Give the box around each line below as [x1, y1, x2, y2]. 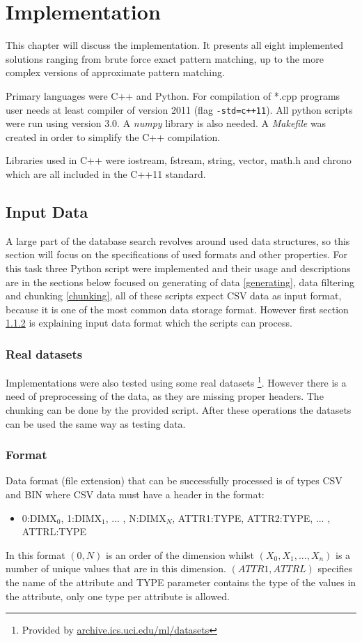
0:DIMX [22, 510, 57, 525]
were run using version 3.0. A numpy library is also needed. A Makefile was [6, 116, 326, 130]
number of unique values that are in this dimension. [6, 561, 226, 576]
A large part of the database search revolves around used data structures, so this [6, 233, 350, 248]
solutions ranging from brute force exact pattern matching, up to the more [6, 51, 324, 66]
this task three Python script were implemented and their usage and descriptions [6, 260, 351, 275]
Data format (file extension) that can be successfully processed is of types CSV [6, 473, 343, 488]
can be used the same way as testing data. [6, 416, 186, 431]
